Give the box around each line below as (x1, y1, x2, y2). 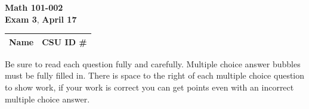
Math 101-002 (5, 1, 63, 13)
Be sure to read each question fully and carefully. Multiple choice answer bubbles (5, 57, 301, 70)
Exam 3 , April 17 (5, 13, 77, 25)
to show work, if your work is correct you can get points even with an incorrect (5, 80, 294, 93)
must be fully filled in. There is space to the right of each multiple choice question (5, 69, 305, 82)
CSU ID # (42, 35, 87, 48)
